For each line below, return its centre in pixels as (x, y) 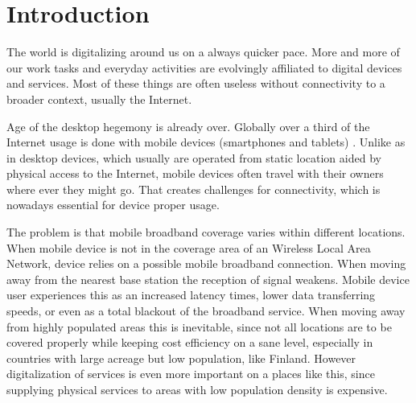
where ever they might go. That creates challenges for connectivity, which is (194, 189)
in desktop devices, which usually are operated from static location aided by (194, 157)
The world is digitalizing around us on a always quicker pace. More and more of (203, 52)
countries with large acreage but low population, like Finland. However (181, 358)
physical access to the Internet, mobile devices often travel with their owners (195, 173)
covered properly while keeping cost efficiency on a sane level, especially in (190, 342)
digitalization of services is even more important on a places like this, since (191, 374)
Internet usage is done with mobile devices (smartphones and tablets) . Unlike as (206, 142)
